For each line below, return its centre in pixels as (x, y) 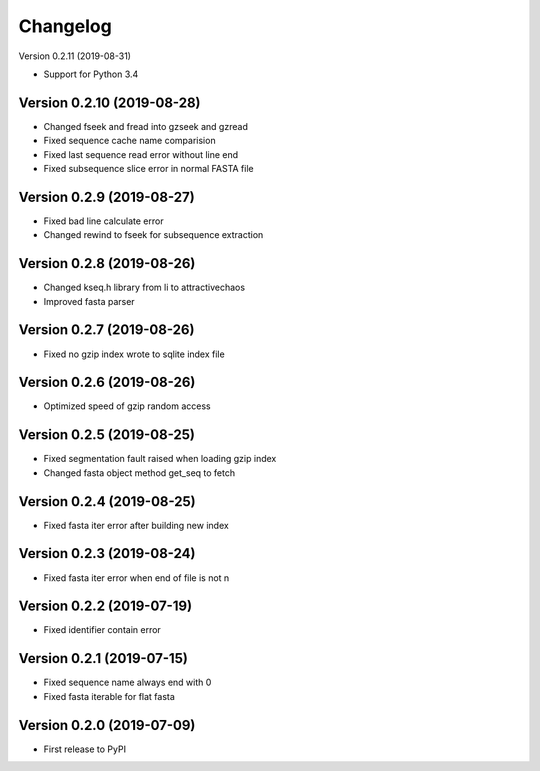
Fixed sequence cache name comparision (129, 141)
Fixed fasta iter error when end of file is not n (136, 577)
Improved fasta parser (89, 301)
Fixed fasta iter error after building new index (136, 525)
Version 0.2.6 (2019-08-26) (107, 382)
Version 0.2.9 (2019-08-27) (106, 196)
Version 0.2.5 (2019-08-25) (106, 435)
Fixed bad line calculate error (103, 221)
